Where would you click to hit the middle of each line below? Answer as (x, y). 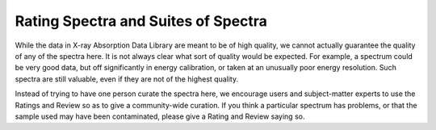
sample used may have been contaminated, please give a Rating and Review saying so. (160, 116)
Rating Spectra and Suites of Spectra (141, 21)
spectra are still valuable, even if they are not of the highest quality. (126, 79)
